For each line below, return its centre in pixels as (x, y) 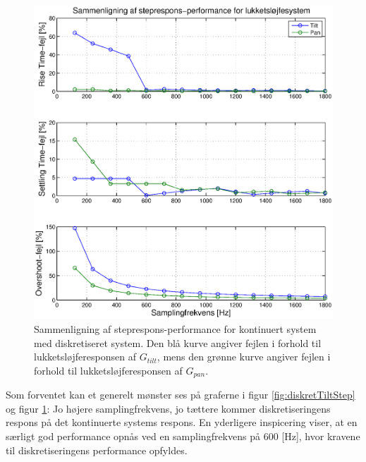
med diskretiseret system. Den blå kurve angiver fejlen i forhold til (178, 342)
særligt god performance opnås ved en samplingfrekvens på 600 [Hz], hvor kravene (183, 436)
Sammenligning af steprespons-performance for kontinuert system (175, 328)
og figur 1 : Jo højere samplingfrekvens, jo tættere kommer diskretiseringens (168, 408)
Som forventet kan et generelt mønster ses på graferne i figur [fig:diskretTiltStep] (181, 395)
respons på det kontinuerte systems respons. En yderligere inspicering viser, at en (182, 422)
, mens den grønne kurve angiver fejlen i (244, 357)
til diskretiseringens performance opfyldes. (97, 450)
